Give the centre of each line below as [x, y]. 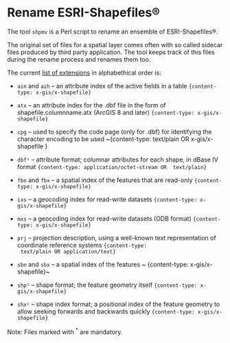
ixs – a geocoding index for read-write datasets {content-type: [107, 199]
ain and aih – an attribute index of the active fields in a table [102, 86]
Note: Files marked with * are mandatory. [65, 331]
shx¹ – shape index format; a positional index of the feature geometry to [118, 304]
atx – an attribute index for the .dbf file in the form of [91, 105]
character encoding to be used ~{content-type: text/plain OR [103, 139]
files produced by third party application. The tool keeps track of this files [111, 52]
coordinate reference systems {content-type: [82, 245]
